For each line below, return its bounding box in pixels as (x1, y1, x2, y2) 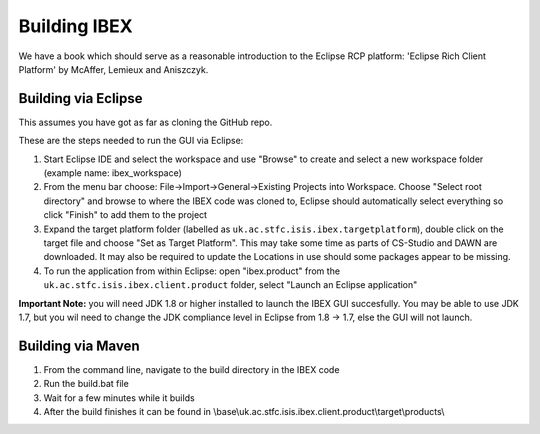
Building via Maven (18, 337, 140, 354)
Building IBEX (18, 15, 134, 37)
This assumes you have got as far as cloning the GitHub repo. (18, 116, 273, 128)
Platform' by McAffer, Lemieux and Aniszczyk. (18, 63, 209, 75)
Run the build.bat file (43, 378, 129, 390)
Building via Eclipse (18, 90, 144, 107)
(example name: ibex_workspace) (43, 167, 182, 179)
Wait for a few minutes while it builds (43, 391, 195, 404)
